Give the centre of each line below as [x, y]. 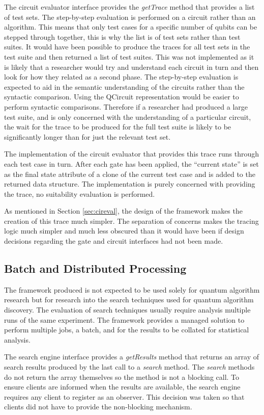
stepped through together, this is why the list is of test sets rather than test [122, 36]
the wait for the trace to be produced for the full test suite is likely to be [118, 127]
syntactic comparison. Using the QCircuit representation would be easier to [122, 97]
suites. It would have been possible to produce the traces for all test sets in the [127, 47]
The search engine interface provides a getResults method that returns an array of [132, 357]
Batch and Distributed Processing [95, 268]
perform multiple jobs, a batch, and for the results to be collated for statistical [127, 330]
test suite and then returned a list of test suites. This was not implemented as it [129, 56]
